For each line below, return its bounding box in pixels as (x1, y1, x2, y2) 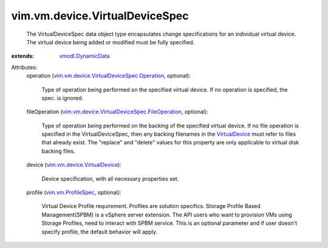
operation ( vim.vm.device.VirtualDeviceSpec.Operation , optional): (26, 72, 191, 79)
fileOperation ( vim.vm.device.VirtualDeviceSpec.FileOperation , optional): (26, 108, 209, 115)
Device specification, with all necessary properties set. (41, 175, 179, 182)
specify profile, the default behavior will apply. (41, 228, 158, 235)
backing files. (41, 147, 75, 155)
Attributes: (11, 64, 38, 71)
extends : (11, 52, 35, 60)
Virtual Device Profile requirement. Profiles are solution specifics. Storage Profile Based (41, 203, 261, 210)
